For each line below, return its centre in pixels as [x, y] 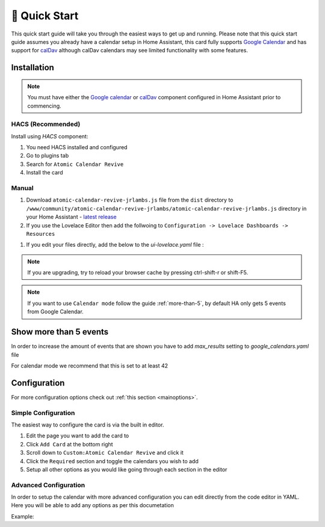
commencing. [44, 106]
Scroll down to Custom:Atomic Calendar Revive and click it [105, 453]
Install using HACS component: [50, 136]
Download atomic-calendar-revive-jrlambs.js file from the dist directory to [130, 200]
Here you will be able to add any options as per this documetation [92, 505]
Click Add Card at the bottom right [70, 444]
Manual [23, 188]
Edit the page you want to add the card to [78, 436]
